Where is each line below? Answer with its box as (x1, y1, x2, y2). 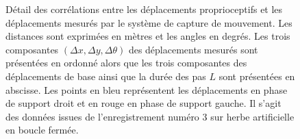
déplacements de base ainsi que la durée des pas (5, 68, 206, 83)
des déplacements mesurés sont (128, 42, 258, 56)
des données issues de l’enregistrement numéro (5, 109, 199, 123)
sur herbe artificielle (210, 109, 295, 123)
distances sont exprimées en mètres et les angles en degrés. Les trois (5, 29, 290, 43)
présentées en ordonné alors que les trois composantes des (5, 55, 247, 70)
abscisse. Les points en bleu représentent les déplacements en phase (5, 82, 288, 97)
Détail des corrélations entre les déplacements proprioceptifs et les (5, 2, 283, 16)
